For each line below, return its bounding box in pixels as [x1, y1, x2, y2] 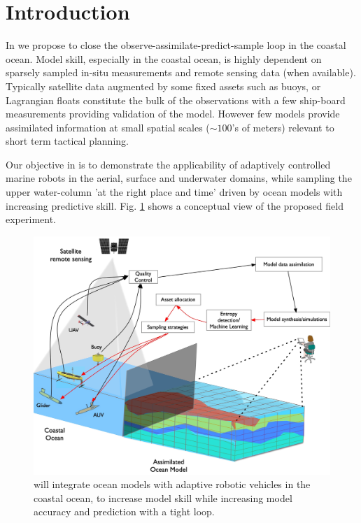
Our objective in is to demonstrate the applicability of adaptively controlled [6, 157, 331, 171]
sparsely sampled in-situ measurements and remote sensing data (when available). [6, 65, 356, 80]
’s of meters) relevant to [232, 120, 334, 134]
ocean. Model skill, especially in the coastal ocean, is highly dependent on [6, 51, 322, 66]
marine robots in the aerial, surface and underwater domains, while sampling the [6, 171, 352, 185]
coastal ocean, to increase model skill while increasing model [34, 490, 292, 505]
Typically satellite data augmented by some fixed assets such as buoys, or [6, 78, 321, 93]
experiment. [6, 212, 56, 227]
